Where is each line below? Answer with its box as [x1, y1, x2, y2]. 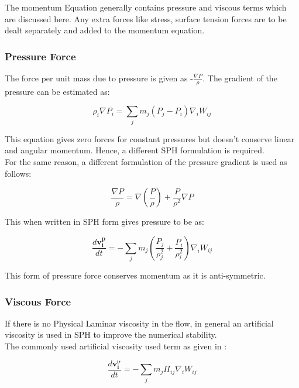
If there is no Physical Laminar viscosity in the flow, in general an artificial [5, 317, 274, 329]
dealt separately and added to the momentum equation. [5, 24, 205, 36]
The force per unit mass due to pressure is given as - [5, 72, 193, 84]
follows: [5, 167, 32, 179]
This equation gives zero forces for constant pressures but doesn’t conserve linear [5, 132, 295, 145]
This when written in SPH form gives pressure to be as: [5, 215, 204, 228]
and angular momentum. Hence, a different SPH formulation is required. [5, 144, 264, 156]
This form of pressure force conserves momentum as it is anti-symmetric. [5, 269, 266, 281]
